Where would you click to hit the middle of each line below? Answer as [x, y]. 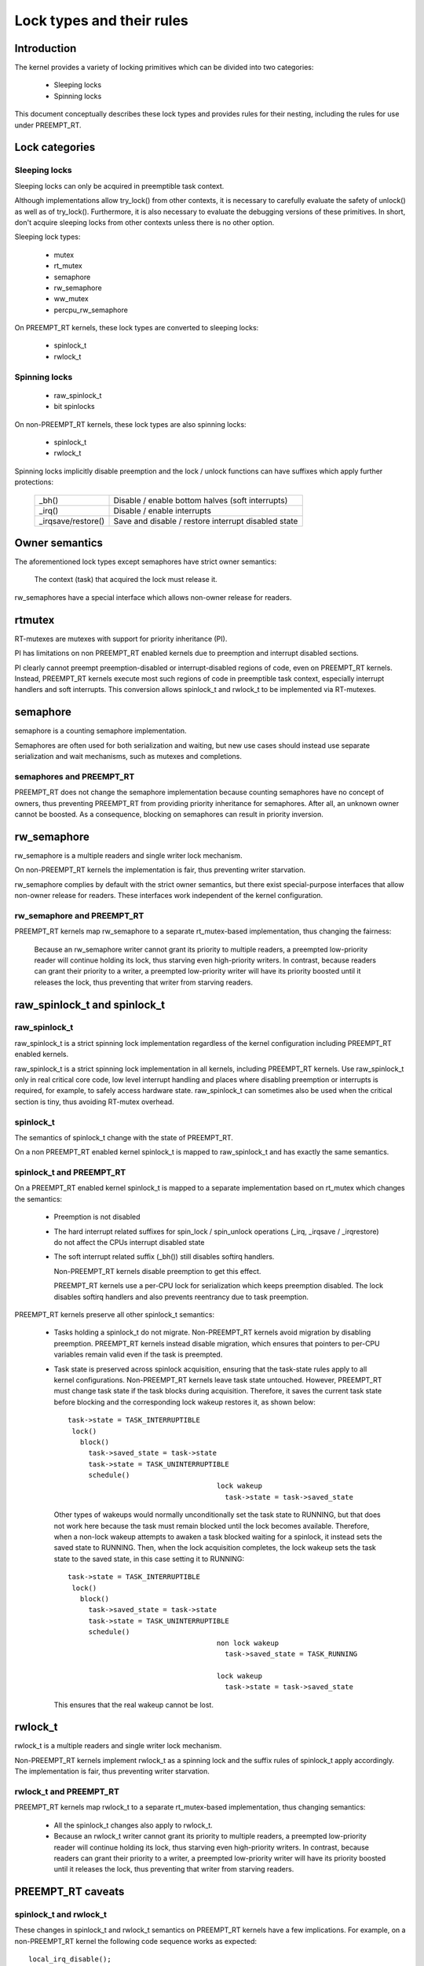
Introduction [46, 48]
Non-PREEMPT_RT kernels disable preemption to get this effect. [157, 1271]
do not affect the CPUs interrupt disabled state [129, 1243]
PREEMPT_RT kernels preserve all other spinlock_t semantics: [115, 1314]
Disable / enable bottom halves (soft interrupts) [201, 500]
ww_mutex [71, 299]
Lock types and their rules [101, 20]
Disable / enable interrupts [163, 510]
